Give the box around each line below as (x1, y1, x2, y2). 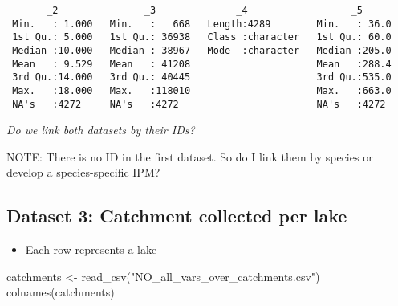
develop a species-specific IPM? (6, 164, 160, 181)
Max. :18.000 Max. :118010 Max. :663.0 (12, 84, 392, 96)
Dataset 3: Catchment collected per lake (6, 203, 347, 228)
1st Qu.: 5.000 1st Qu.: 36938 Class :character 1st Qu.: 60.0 (12, 31, 392, 43)
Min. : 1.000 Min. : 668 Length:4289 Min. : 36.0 (12, 18, 392, 30)
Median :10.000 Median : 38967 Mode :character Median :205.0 (12, 44, 392, 56)
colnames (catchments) (6, 284, 115, 300)
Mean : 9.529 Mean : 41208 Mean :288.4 (12, 58, 392, 70)
